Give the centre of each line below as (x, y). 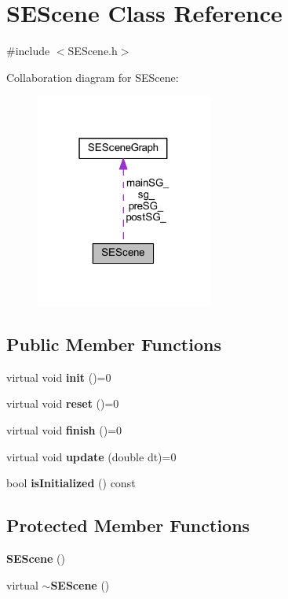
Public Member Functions (114, 344)
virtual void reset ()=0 (63, 403)
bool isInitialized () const (71, 483)
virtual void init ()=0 (59, 377)
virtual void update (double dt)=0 (91, 456)
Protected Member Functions (128, 525)
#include (28, 51)
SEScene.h (93, 51)
